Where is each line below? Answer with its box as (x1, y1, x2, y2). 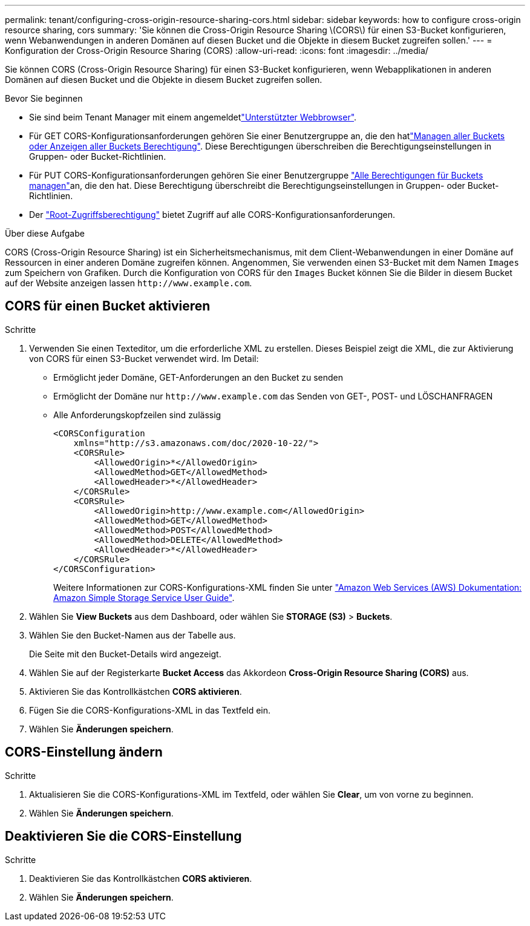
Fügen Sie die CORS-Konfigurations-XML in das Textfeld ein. (29, 704, 271, 715)
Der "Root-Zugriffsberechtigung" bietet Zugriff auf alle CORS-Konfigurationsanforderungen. (29, 209, 395, 220)
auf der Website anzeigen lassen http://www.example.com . (5, 278, 252, 288)
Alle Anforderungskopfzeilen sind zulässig (53, 409, 221, 420)
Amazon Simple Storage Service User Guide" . (53, 592, 235, 603)
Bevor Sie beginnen (5, 93, 83, 103)
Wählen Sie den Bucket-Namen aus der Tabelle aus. (29, 629, 236, 640)
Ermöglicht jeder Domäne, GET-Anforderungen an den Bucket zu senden (53, 372, 344, 383)
